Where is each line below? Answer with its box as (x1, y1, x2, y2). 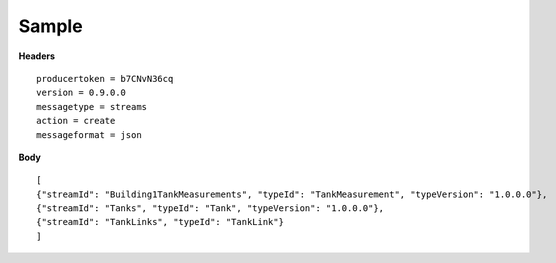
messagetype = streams (36, 101, 148, 112)
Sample (18, 15, 84, 37)
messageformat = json (36, 129, 142, 140)
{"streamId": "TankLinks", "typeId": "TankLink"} (36, 216, 285, 228)
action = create (36, 115, 116, 127)
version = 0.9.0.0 (36, 87, 127, 99)
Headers (18, 50, 55, 62)
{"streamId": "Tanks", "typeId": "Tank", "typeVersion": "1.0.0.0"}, (36, 203, 385, 214)
